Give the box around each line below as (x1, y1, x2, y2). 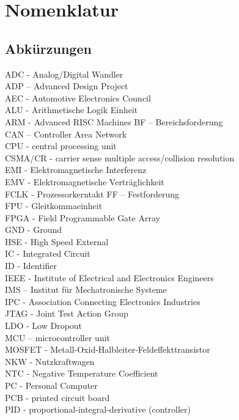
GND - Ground (5, 223, 62, 236)
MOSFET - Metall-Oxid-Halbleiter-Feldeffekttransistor (5, 343, 210, 356)
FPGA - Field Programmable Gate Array (5, 211, 160, 224)
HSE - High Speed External (5, 235, 109, 248)
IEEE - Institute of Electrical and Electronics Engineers (5, 271, 214, 284)
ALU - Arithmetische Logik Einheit (5, 103, 138, 116)
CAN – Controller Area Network (5, 127, 127, 140)
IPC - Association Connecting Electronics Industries (5, 295, 200, 308)
